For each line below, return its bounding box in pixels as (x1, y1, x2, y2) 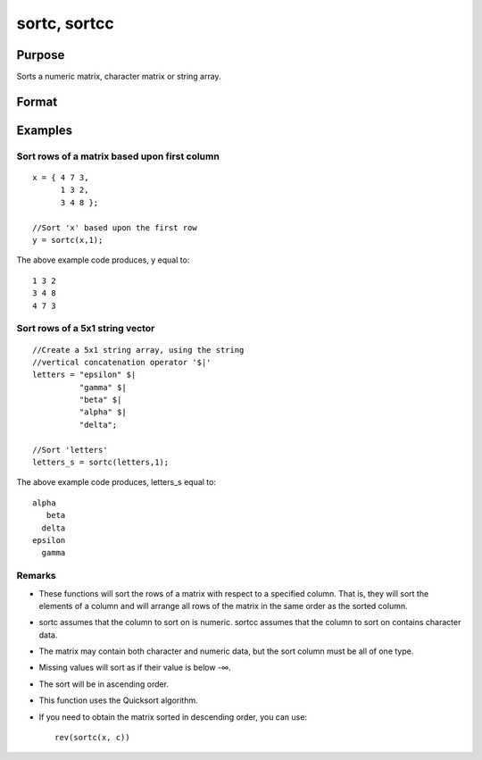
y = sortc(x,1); (32, 235, 104, 245)
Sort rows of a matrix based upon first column (16, 150, 220, 163)
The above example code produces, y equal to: (16, 255, 190, 265)
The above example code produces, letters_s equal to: (16, 477, 216, 488)
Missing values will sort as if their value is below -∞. (38, 662, 231, 673)
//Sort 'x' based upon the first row (32, 222, 198, 232)
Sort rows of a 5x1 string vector (16, 322, 155, 335)
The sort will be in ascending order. (38, 679, 170, 689)
